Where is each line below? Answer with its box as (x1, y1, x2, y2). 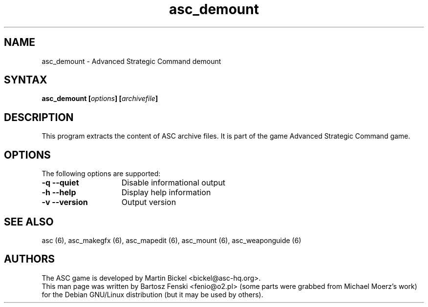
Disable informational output (121, 178, 226, 188)
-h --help (42, 187, 76, 198)
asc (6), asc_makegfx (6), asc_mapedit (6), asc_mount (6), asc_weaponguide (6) (42, 236, 301, 245)
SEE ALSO (4, 215, 54, 228)
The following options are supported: (42, 169, 161, 178)
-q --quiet (42, 178, 79, 188)
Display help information (121, 187, 211, 198)
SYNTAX (4, 74, 47, 86)
